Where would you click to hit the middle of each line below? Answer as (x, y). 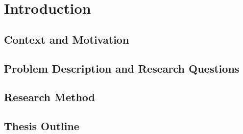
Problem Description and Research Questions (122, 68)
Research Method (49, 97)
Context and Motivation (67, 39)
